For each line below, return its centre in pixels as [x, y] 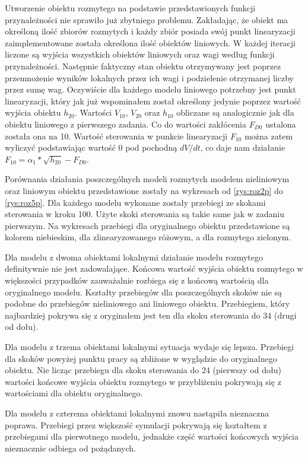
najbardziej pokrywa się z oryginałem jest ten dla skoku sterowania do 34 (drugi [151, 315]
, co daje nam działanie [243, 147]
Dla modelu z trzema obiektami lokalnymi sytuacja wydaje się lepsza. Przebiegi [150, 347]
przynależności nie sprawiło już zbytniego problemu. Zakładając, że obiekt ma [147, 19]
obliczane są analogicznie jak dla [235, 112]
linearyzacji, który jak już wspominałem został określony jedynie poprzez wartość [153, 101]
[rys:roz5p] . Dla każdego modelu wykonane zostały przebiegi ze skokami [135, 202]
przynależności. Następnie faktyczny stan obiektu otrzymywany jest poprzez [143, 66]
